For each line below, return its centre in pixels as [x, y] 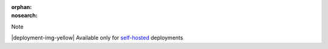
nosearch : [24, 16]
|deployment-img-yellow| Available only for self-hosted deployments [97, 38]
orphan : [22, 7]
